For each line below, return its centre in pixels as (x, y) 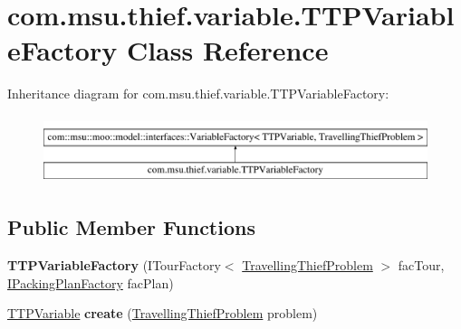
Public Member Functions (131, 227)
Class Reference (227, 50)
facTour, (421, 265)
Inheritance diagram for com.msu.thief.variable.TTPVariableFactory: (198, 94)
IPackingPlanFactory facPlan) (91, 282)
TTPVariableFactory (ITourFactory (114, 265)
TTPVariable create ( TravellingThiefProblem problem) (163, 313)
